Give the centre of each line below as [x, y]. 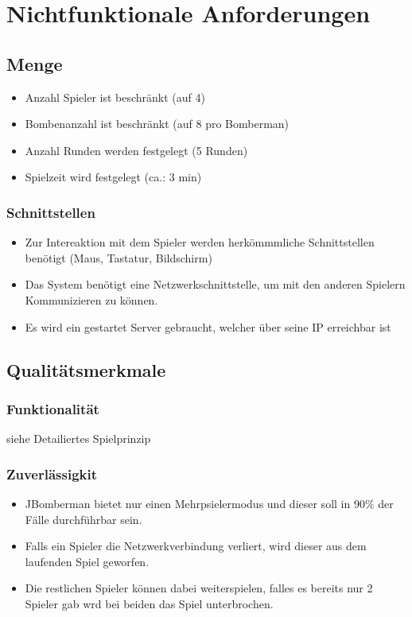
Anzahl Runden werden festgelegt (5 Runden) [136, 150]
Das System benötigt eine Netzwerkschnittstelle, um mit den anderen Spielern [215, 284]
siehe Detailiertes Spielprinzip [79, 438]
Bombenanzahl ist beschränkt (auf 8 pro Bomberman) [157, 124]
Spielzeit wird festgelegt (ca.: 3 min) [113, 177]
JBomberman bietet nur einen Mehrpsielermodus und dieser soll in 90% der [209, 503]
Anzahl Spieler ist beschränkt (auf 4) [115, 97]
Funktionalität [53, 408]
